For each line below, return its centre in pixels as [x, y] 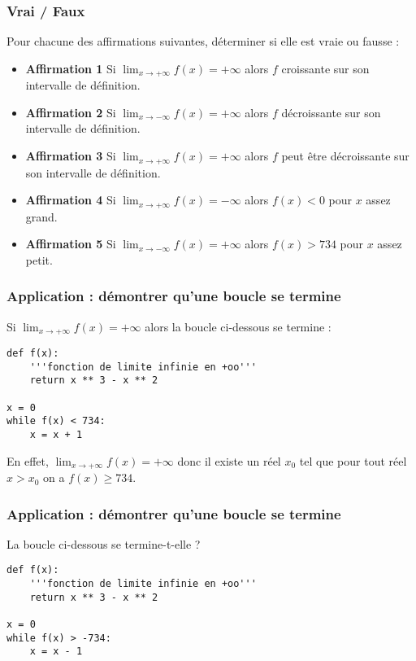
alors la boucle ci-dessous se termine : [238, 326]
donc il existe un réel [229, 460]
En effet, [28, 460]
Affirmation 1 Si [71, 68]
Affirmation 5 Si [71, 244]
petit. [39, 259]
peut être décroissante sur [345, 156]
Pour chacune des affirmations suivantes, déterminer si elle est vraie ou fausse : [203, 41]
